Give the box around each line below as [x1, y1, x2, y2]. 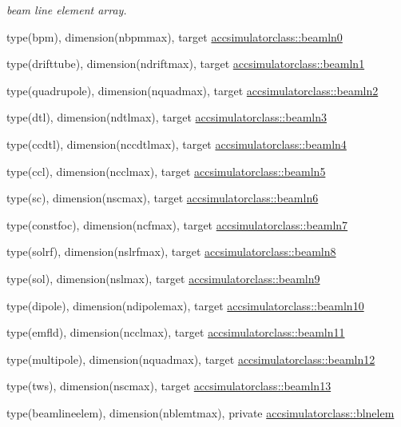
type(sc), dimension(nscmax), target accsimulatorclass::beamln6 [6, 190, 319, 206]
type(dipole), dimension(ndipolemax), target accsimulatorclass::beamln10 [6, 297, 364, 313]
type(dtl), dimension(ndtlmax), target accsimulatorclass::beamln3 [6, 109, 327, 126]
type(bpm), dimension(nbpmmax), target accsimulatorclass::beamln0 [6, 28, 343, 45]
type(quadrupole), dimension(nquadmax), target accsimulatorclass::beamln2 [6, 82, 379, 98]
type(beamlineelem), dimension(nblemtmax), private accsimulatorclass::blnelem [6, 404, 395, 421]
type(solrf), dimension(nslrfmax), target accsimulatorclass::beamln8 [6, 243, 336, 260]
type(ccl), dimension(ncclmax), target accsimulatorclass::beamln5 [6, 162, 326, 179]
